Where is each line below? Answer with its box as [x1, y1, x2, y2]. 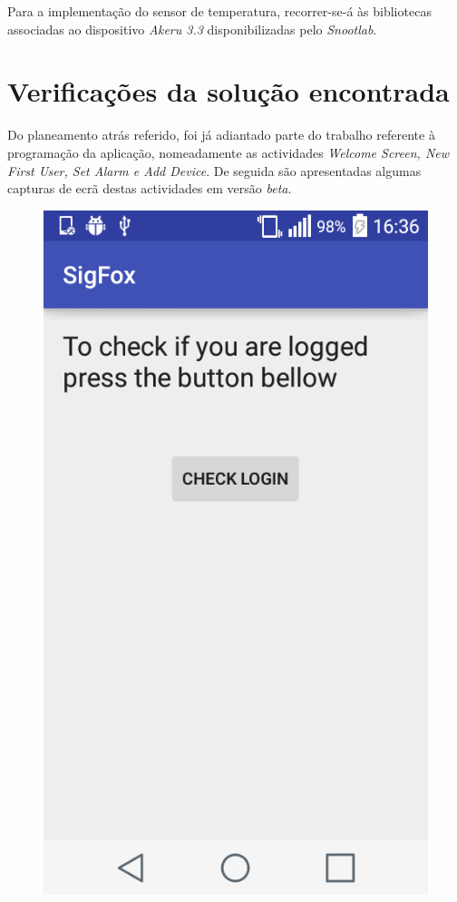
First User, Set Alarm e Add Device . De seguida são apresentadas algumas [7, 161, 422, 180]
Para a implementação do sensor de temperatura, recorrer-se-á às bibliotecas [7, 2, 432, 20]
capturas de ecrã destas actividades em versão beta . [7, 179, 292, 198]
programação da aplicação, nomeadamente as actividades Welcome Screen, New [7, 142, 450, 162]
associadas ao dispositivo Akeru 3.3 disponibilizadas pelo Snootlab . [7, 19, 377, 38]
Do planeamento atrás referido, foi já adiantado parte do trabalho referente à [7, 125, 435, 144]
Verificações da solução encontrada [7, 73, 450, 110]
